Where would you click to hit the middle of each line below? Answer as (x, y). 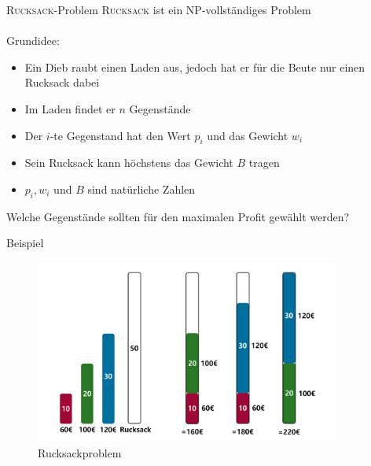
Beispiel (25, 243)
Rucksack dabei (62, 82)
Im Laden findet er (70, 108)
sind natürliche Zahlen (141, 189)
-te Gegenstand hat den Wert (120, 135)
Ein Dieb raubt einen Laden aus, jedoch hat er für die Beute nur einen (195, 67)
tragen (264, 163)
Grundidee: (33, 41)
